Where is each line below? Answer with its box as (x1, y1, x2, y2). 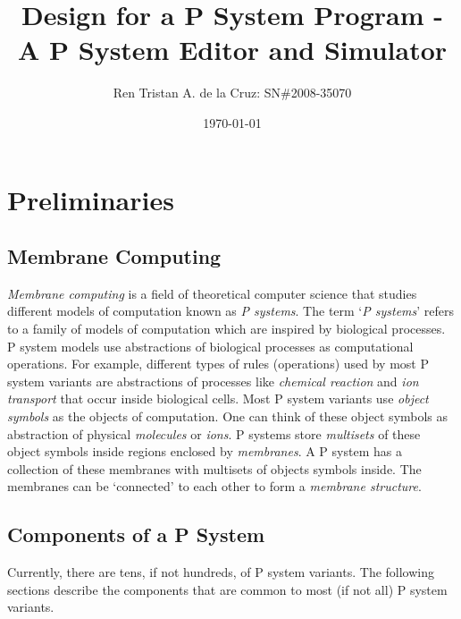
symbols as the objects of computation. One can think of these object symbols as (7, 407, 448, 426)
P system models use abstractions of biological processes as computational (7, 336, 414, 355)
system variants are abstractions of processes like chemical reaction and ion (7, 371, 419, 390)
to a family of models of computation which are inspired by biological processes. (7, 319, 446, 338)
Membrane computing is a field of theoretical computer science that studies (7, 284, 417, 302)
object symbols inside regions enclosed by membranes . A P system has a (7, 442, 402, 461)
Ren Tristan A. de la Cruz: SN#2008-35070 (113, 83, 352, 102)
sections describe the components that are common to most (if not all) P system (7, 580, 448, 598)
